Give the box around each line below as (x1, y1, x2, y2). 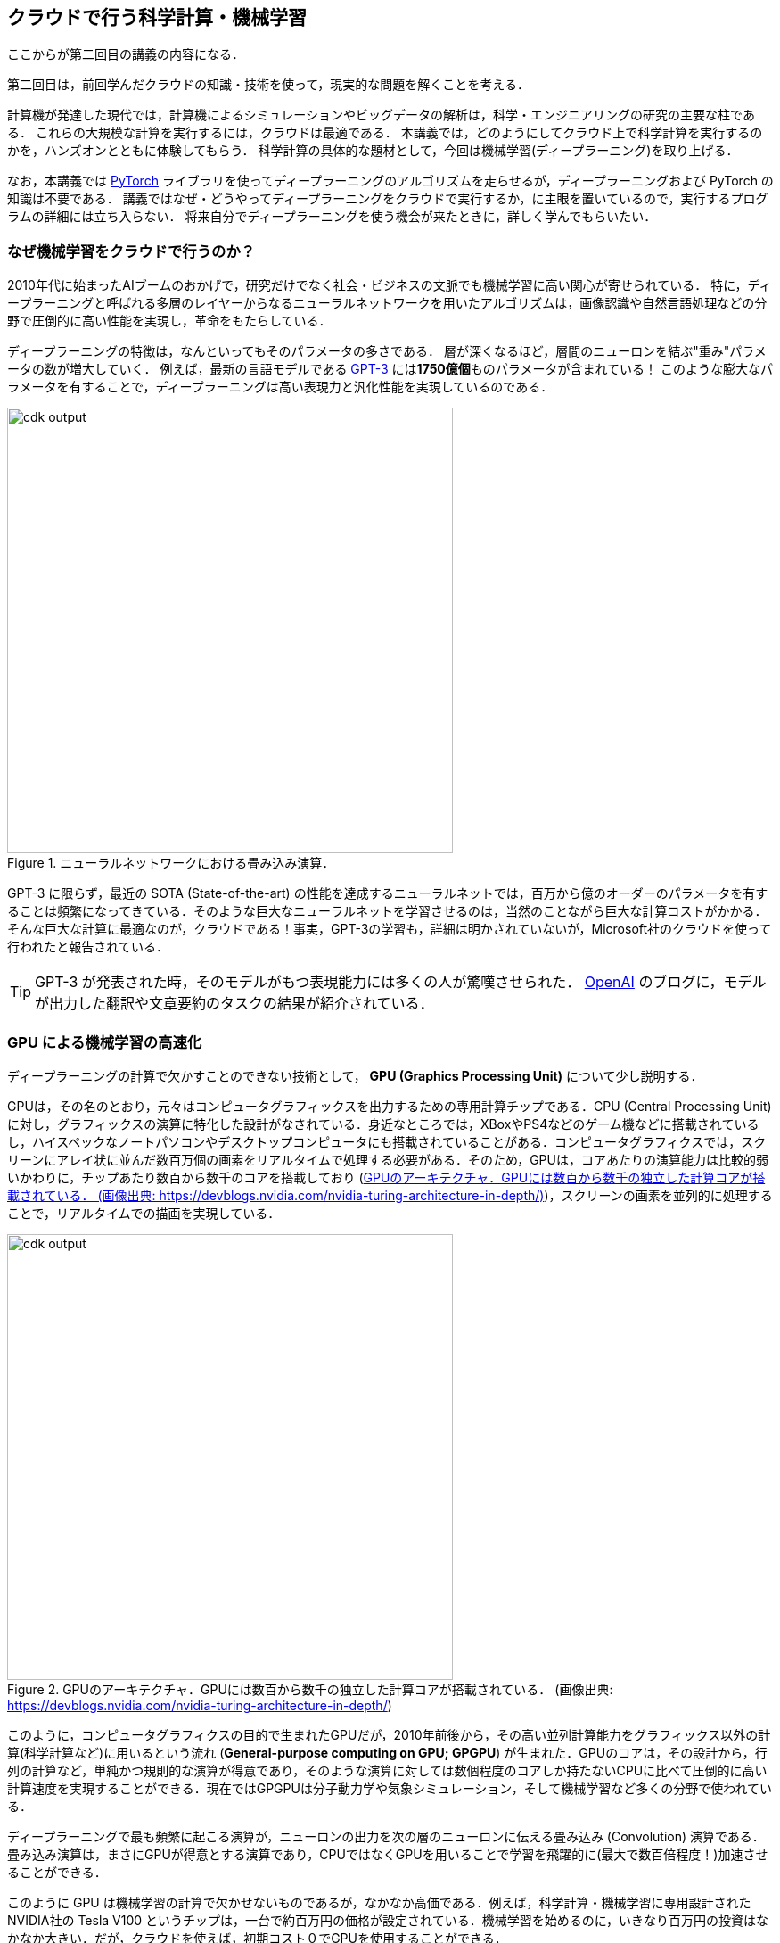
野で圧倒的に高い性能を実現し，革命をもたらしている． (7, 313, 332, 329)
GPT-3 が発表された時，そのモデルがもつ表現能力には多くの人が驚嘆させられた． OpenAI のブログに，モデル (35, 973, 767, 992)
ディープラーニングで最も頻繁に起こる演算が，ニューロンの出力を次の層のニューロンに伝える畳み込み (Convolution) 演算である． (7, 1828, 765, 1844)
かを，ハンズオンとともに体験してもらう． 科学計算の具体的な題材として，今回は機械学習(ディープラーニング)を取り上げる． (7, 143, 739, 159)
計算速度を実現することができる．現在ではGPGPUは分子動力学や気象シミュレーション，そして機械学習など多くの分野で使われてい (7, 1780, 773, 1796)
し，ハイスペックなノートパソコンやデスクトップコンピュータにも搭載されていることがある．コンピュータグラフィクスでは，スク (7, 1133, 767, 1149)
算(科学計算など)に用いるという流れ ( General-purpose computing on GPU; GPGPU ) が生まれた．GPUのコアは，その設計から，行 (7, 1744, 768, 1760)
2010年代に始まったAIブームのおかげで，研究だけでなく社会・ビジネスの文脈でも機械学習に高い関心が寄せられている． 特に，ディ (7, 277, 772, 293)
